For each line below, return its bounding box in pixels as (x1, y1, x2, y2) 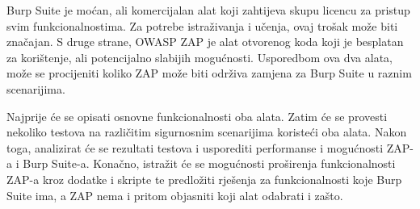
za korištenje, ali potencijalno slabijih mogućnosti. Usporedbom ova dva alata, (6, 48, 393, 65)
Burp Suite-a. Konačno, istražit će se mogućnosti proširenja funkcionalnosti (23, 155, 396, 172)
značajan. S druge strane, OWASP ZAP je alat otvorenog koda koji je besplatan (6, 33, 404, 50)
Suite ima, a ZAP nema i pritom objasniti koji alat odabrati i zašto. (6, 186, 343, 203)
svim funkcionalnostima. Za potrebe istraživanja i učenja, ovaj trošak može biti (6, 17, 398, 34)
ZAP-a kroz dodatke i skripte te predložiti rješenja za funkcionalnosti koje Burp (6, 170, 402, 187)
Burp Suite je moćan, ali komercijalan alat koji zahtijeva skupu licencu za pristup (6, 2, 410, 18)
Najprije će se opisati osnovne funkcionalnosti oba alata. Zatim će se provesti (6, 107, 388, 124)
